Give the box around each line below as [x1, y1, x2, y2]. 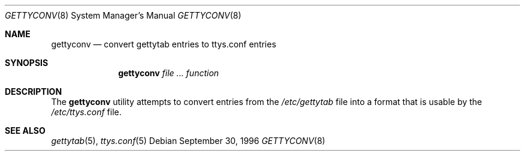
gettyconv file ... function [118, 68, 219, 78]
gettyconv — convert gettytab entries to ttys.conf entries [51, 39, 276, 49]
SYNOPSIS [5, 58, 49, 68]
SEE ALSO [5, 125, 46, 136]
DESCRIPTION [5, 86, 62, 97]
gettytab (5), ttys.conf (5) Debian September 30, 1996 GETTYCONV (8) [51, 136, 325, 146]
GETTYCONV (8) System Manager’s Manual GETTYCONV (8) [5, 10, 242, 20]
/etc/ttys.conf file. [51, 107, 122, 117]
